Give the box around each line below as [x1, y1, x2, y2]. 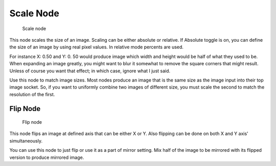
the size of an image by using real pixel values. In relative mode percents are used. [9, 44, 184, 50]
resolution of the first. [9, 91, 55, 97]
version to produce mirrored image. [9, 154, 84, 160]
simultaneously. [9, 137, 43, 144]
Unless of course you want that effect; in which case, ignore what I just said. [9, 68, 171, 74]
